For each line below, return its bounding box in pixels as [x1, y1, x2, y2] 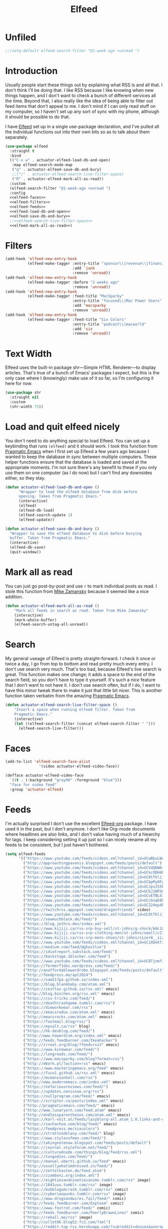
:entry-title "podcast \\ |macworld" [72, 322, 146, 327]
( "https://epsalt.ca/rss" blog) [23, 1023, 91, 1029]
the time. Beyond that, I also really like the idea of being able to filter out [5, 98, 153, 104]
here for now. [5, 380, 32, 386]
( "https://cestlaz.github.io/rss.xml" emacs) [23, 986, 120, 991]
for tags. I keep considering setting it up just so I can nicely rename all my [5, 836, 157, 843]
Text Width [5, 348, 52, 359]
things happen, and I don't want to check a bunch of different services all [5, 92, 156, 98]
